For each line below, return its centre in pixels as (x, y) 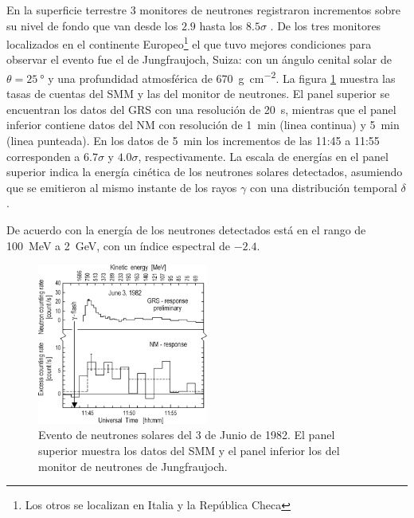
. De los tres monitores (326, 25)
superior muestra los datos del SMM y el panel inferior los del (189, 451)
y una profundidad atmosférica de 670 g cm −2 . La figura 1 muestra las (222, 77)
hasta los (221, 25)
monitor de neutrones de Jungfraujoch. (133, 466)
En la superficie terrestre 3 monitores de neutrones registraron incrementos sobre (204, 10)
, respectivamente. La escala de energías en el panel (263, 156)
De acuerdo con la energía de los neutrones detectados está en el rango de (186, 230)
